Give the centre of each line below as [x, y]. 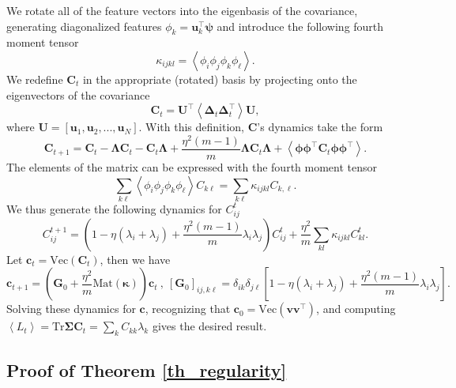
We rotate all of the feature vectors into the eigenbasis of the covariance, [182, 10]
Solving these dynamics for [71, 309]
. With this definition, [192, 127]
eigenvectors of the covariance [78, 94]
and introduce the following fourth [300, 26]
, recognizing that [188, 309]
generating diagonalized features [84, 26]
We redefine [35, 79]
